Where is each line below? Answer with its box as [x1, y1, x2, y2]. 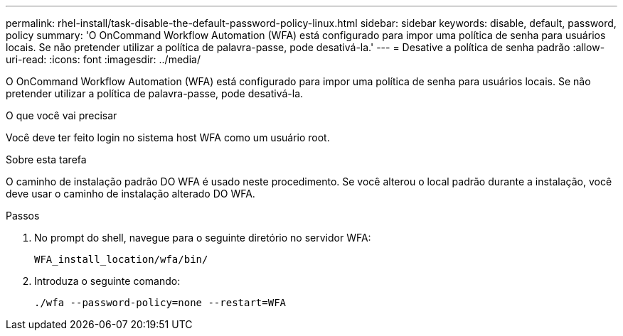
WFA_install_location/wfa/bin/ [34, 254, 208, 265]
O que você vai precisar [6, 109, 117, 121]
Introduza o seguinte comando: [34, 275, 181, 287]
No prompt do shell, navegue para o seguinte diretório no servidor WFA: [34, 232, 371, 244]
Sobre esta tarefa [6, 153, 87, 166]
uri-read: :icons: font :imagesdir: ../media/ [6, 53, 201, 65]
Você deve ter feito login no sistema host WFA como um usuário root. [6, 131, 330, 143]
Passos [6, 210, 40, 222]
